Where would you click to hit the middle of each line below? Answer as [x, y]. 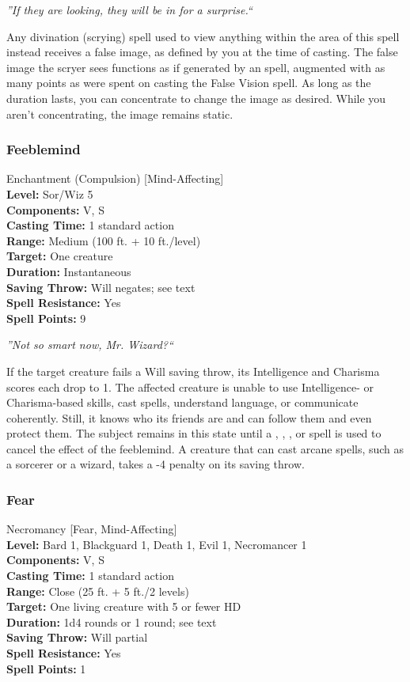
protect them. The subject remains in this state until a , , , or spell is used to [194, 433]
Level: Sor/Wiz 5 [50, 193]
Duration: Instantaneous [69, 271]
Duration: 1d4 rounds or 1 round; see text [112, 621]
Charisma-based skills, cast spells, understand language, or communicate [182, 402]
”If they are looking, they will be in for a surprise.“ [129, 9]
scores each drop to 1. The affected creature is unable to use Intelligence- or [190, 386]
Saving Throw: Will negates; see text [101, 287]
